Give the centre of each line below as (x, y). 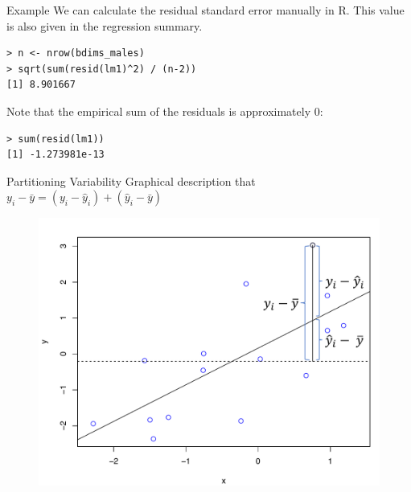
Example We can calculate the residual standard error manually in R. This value (205, 10)
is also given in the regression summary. (105, 25)
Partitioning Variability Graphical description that (131, 180)
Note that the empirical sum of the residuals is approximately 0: (165, 111)
